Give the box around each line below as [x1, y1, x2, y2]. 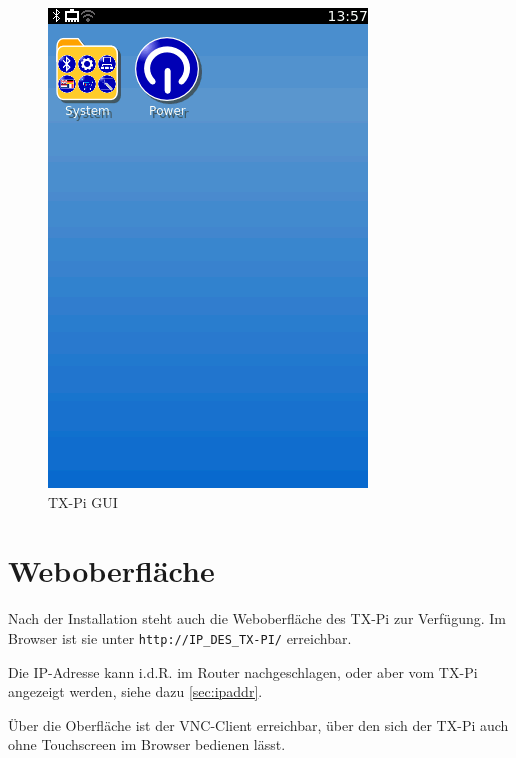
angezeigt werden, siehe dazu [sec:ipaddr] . [8, 681, 263, 702]
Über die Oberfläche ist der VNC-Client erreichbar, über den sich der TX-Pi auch [8, 714, 509, 735]
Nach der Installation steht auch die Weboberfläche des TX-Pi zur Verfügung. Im [8, 608, 506, 629]
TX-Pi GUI [48, 491, 118, 512]
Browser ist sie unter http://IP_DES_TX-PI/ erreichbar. [8, 627, 352, 648]
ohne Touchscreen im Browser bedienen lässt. [8, 734, 286, 755]
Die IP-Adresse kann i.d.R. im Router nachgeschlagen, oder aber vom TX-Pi [8, 661, 478, 682]
